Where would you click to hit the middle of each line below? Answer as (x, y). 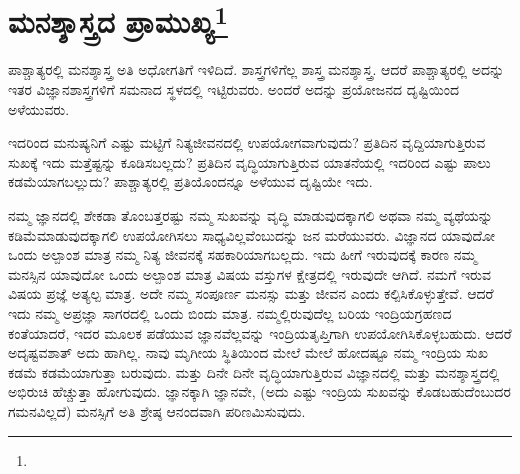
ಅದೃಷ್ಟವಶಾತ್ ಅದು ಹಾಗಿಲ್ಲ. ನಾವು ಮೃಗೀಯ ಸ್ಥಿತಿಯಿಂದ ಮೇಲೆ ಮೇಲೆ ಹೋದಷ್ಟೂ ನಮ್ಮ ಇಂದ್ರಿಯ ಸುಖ (248, 352)
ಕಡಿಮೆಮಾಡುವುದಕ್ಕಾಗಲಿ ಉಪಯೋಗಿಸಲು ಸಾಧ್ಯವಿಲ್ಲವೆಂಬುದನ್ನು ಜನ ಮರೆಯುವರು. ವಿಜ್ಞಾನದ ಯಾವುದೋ (252, 234)
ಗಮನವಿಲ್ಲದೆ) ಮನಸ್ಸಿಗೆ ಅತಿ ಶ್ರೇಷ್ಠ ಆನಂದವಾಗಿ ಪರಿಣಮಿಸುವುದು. (157, 410)
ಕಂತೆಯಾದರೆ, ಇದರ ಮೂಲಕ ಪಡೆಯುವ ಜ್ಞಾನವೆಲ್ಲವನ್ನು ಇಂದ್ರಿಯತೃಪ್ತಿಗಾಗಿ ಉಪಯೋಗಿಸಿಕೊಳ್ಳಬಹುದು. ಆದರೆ (260, 332)
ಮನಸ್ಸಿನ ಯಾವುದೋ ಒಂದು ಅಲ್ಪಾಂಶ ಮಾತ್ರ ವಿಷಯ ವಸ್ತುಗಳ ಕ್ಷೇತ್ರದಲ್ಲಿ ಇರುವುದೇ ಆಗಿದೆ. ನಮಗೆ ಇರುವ (249, 273)
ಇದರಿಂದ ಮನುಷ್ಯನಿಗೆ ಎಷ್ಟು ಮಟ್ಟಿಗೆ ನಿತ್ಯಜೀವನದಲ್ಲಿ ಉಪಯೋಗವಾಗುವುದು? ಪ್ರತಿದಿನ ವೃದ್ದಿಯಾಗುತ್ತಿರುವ (247, 142)
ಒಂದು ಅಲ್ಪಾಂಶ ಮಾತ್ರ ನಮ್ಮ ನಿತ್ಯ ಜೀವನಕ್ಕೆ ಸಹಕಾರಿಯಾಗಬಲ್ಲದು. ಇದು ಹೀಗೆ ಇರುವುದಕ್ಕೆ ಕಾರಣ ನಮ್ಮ (242, 254)
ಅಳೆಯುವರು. (39, 108)
